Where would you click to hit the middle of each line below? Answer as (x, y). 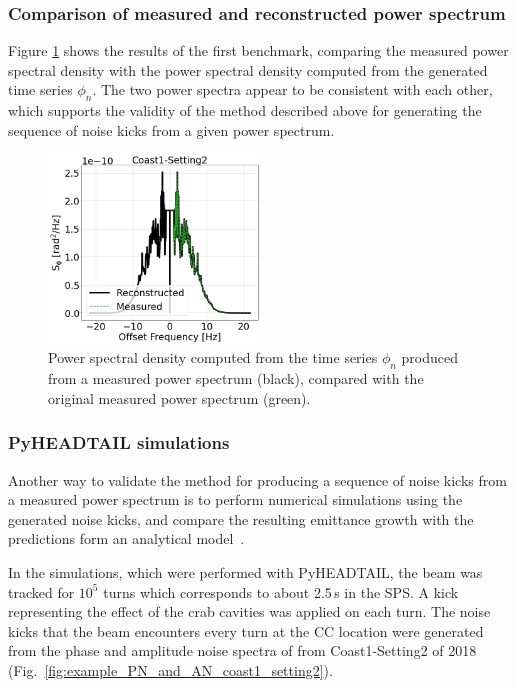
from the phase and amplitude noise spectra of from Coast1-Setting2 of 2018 (242, 650)
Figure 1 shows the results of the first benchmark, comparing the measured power (258, 50)
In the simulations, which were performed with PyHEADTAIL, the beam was (245, 571)
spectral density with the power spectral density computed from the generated (248, 69)
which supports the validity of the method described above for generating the (245, 110)
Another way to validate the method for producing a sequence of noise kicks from (257, 479)
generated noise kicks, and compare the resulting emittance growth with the (241, 518)
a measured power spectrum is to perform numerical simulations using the (235, 499)
